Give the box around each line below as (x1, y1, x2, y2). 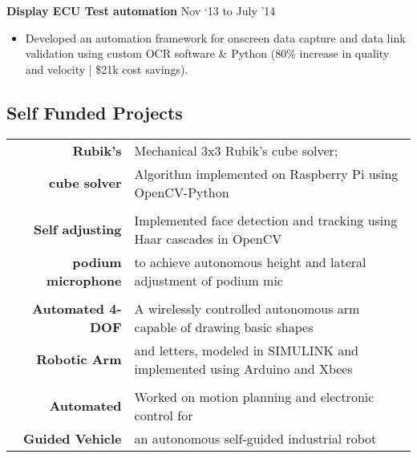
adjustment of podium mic (134, 270, 283, 290)
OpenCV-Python (134, 182, 229, 201)
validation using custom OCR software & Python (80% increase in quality (25, 45, 390, 62)
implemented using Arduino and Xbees (134, 359, 353, 378)
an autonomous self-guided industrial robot (134, 428, 377, 448)
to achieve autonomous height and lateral (134, 252, 366, 271)
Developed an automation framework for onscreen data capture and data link (25, 29, 406, 46)
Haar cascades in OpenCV (134, 229, 282, 248)
